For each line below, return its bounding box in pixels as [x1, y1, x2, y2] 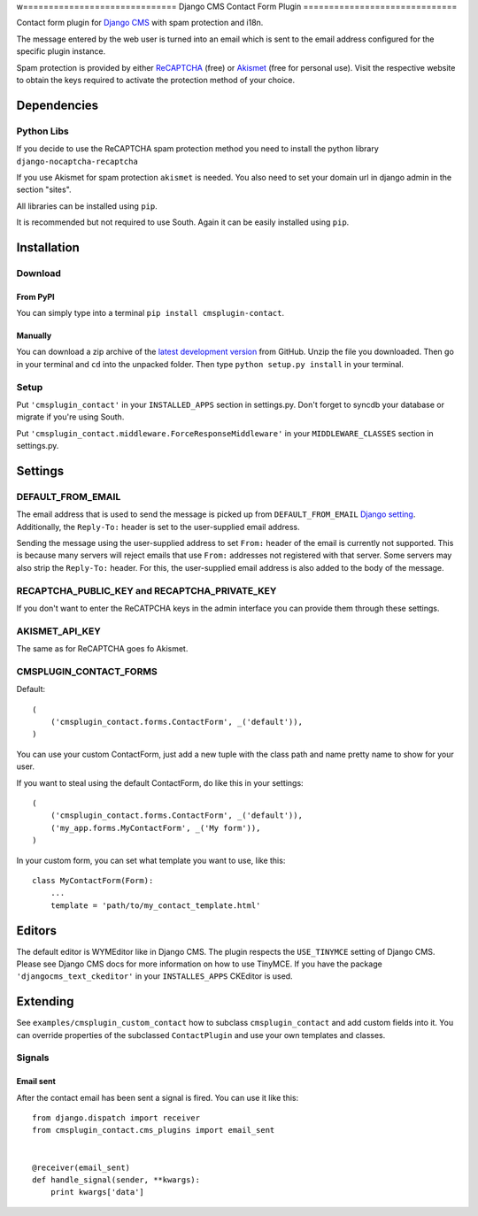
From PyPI [16, 291, 55, 302]
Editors [16, 923, 58, 938]
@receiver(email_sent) [32, 1162, 131, 1173]
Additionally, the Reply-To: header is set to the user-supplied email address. [16, 521, 300, 532]
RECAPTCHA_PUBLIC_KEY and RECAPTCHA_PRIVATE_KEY [16, 584, 277, 596]
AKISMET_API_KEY [16, 625, 101, 637]
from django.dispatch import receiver [32, 1113, 201, 1123]
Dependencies [16, 97, 99, 112]
